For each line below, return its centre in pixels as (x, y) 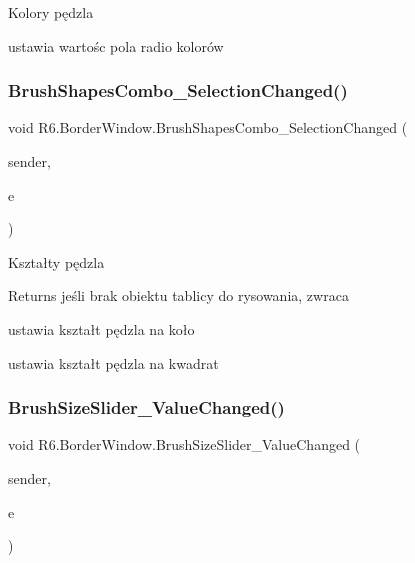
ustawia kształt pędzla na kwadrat (113, 362)
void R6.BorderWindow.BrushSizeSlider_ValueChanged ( (184, 444)
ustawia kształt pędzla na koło (101, 328)
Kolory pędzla (51, 12)
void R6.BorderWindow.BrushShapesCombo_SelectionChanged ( (208, 127)
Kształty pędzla (56, 261)
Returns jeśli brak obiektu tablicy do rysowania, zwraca (178, 295)
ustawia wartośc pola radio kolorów (116, 45)
